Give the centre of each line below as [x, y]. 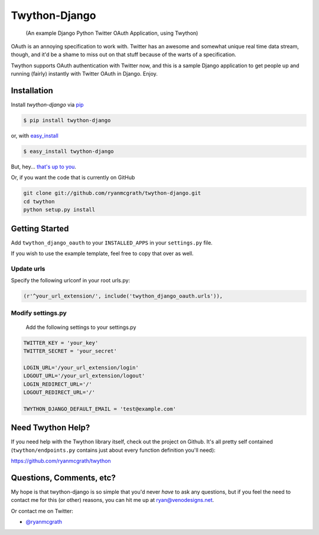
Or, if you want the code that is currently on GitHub [73, 178]
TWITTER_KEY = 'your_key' [61, 343]
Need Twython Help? [51, 428]
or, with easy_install [35, 135]
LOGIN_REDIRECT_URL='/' [58, 384]
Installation [32, 91]
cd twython [39, 201]
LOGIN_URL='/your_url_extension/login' [81, 367]
